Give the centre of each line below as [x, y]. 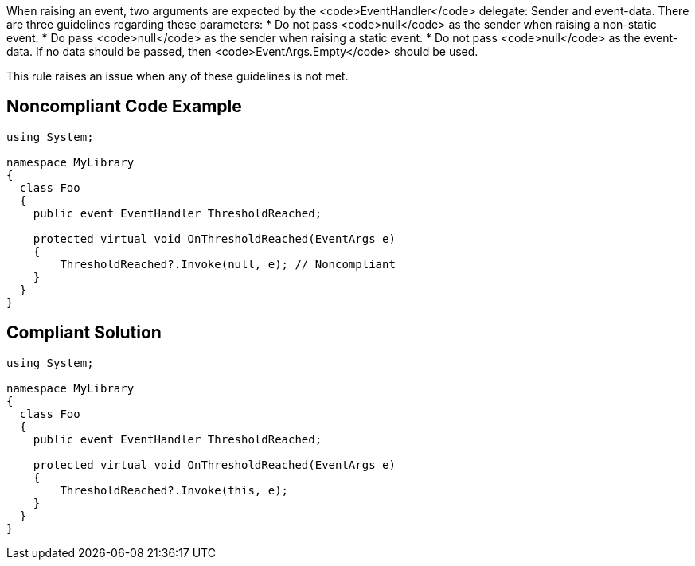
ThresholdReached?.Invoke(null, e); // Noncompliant [228, 264]
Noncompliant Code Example [124, 107]
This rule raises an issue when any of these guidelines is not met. [178, 76]
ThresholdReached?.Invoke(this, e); [174, 490]
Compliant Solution [84, 333]
